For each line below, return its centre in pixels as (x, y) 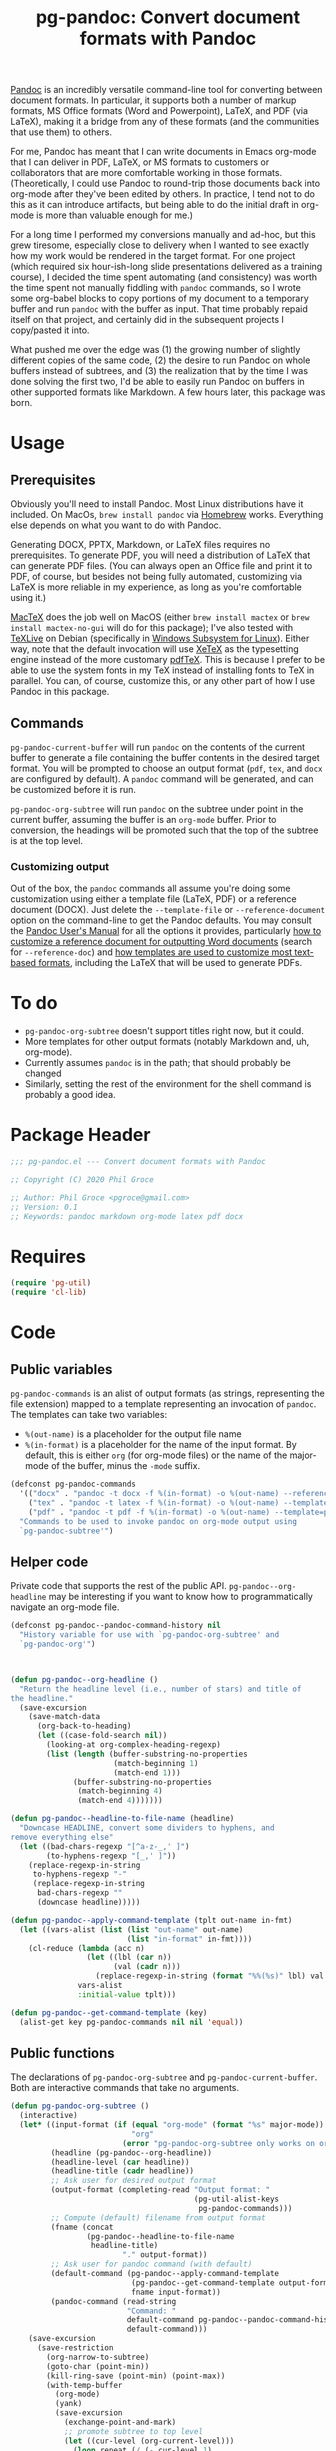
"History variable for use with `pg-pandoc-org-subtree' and (149, 1635)
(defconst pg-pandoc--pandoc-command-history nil (116, 1626)
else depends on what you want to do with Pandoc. (116, 525)
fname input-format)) (176, 2292)
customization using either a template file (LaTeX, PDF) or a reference (153, 899)
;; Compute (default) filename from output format (158, 2217)
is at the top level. (46, 840)
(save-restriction (75, 2348)
